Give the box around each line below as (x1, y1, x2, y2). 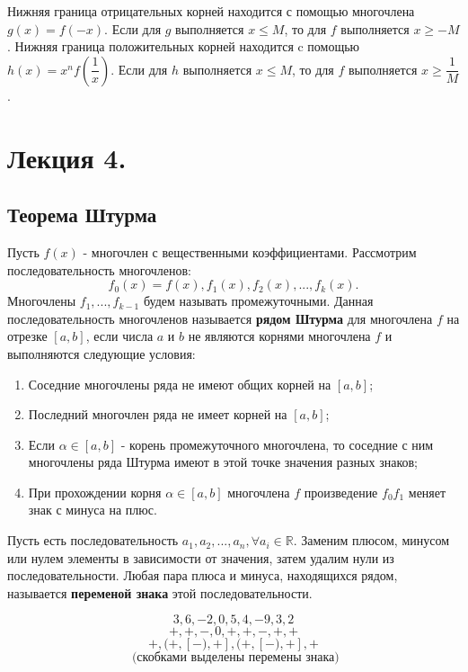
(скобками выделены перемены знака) (131, 651, 340, 665)
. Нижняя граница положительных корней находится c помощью (7, 37, 360, 56)
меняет (408, 482, 446, 501)
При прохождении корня (28, 482, 162, 501)
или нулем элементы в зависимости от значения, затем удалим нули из (7, 548, 394, 567)
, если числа (85, 327, 154, 345)
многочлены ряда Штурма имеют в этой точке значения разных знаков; (28, 452, 418, 471)
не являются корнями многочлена (188, 327, 371, 345)
